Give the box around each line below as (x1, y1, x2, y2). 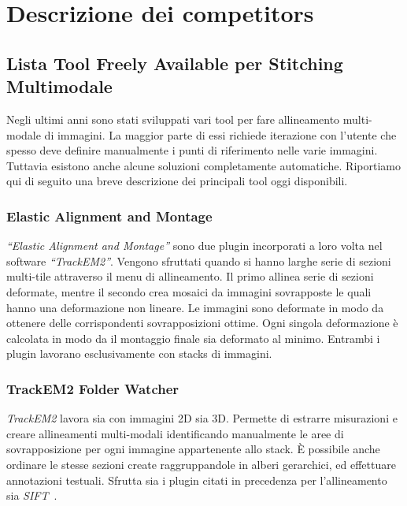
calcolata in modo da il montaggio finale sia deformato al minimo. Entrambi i (6, 329, 380, 346)
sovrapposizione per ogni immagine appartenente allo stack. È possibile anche (6, 441, 380, 457)
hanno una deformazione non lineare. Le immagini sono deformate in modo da (6, 299, 384, 315)
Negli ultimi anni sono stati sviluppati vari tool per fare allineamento (6, 110, 340, 127)
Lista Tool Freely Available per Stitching (6, 50, 343, 75)
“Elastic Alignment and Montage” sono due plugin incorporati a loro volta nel (6, 237, 383, 254)
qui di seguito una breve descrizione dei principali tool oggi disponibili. (6, 173, 348, 189)
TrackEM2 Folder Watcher (6, 378, 179, 398)
